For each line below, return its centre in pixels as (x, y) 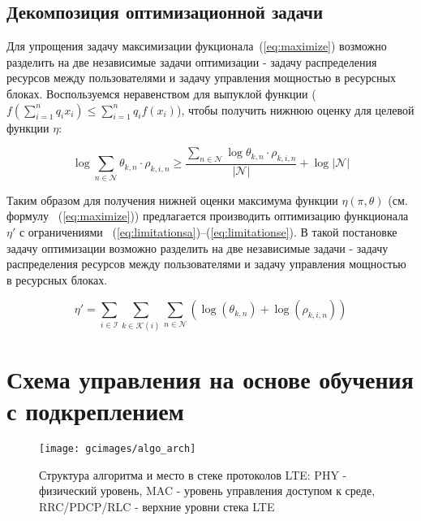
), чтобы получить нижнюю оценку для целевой (295, 109)
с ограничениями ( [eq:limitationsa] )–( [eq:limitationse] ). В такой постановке (208, 231)
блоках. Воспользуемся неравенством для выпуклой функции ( (161, 93)
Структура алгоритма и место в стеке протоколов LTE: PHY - (193, 474)
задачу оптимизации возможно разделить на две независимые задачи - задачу (198, 247)
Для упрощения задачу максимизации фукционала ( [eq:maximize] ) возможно (197, 46)
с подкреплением (95, 410)
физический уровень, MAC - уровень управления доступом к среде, (207, 491)
